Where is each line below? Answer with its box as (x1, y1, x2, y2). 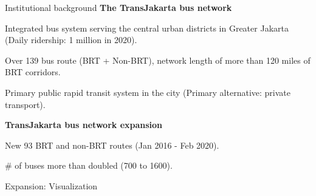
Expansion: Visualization (5, 179, 98, 192)
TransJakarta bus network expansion (5, 118, 163, 131)
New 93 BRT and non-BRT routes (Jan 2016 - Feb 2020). (5, 138, 219, 151)
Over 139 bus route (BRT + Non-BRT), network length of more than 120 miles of (5, 53, 311, 66)
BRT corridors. (5, 66, 61, 78)
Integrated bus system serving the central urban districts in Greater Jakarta (5, 21, 289, 34)
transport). (5, 98, 46, 110)
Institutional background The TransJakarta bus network (5, 1, 232, 13)
